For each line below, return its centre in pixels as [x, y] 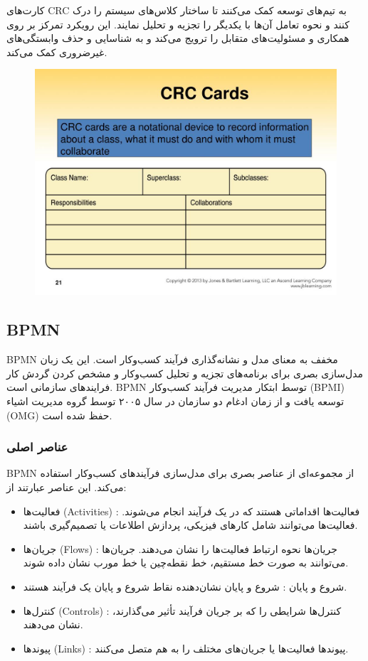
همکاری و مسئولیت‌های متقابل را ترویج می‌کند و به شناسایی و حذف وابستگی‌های [178, 38]
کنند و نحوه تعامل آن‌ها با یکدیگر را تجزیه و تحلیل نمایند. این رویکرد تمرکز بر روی [178, 24]
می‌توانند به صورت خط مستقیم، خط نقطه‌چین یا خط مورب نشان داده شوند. [186, 563]
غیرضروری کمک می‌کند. [57, 52]
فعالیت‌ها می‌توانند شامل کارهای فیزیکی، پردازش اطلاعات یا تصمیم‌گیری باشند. [190, 525]
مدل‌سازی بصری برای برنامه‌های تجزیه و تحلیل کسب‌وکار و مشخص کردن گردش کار [185, 373]
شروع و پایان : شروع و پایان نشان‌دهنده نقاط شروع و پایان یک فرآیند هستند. [185, 586]
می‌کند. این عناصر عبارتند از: [67, 487]
